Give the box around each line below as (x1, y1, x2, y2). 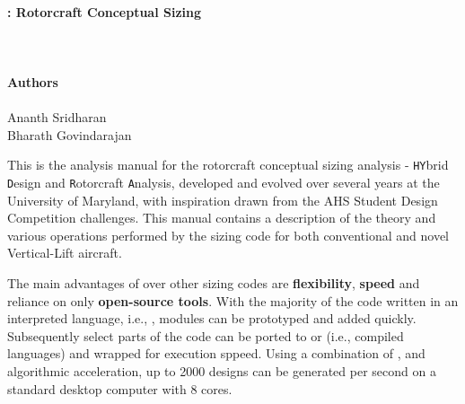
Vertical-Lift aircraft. (7, 243, 122, 262)
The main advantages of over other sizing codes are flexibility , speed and (7, 274, 420, 293)
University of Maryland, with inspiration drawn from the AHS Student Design (7, 190, 438, 209)
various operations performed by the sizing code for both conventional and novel (7, 225, 450, 244)
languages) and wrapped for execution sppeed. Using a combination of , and (7, 344, 426, 363)
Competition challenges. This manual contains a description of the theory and (7, 208, 436, 227)
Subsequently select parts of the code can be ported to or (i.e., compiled (7, 326, 404, 345)
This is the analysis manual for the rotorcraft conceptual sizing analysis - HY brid (7, 155, 449, 174)
